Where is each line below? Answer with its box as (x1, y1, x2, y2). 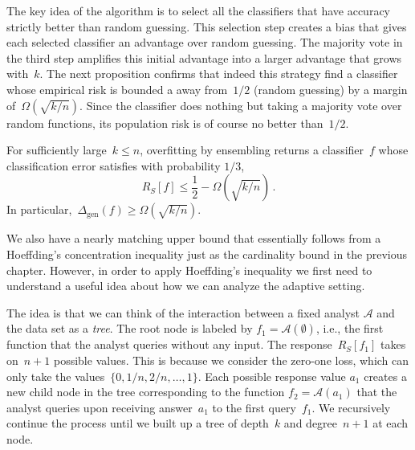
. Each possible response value (197, 367, 346, 384)
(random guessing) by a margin (253, 80, 408, 97)
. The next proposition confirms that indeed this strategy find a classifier (39, 65, 398, 82)
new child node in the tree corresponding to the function (6, 383, 285, 400)
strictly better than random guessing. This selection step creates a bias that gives (6, 18, 407, 35)
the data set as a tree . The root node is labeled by (6, 320, 253, 337)
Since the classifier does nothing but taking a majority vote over (86, 96, 402, 113)
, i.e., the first (315, 320, 384, 337)
